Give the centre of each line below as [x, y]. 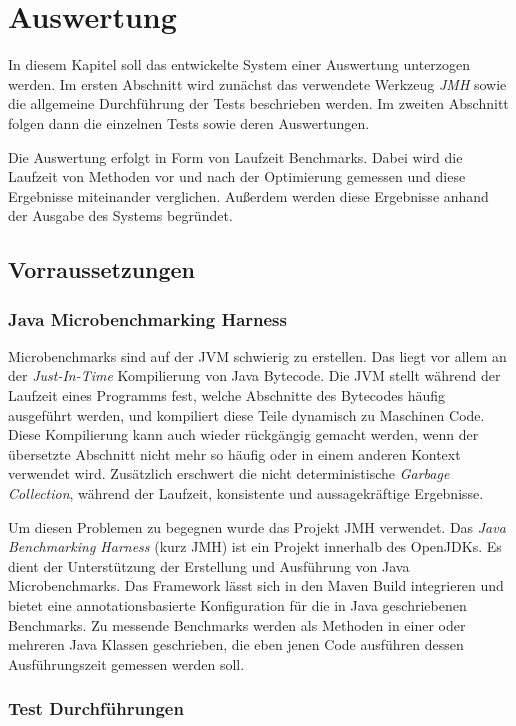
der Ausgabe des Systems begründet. [120, 215]
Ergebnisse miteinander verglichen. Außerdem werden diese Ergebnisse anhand [248, 195]
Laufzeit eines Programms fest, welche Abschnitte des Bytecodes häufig [227, 395]
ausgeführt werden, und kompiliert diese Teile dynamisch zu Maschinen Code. [246, 414]
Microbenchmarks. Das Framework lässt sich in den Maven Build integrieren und [256, 585]
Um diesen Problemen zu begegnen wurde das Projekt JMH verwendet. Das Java [257, 526]
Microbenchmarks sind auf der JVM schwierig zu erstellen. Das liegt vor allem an [257, 355]
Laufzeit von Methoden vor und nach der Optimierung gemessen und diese [237, 176]
